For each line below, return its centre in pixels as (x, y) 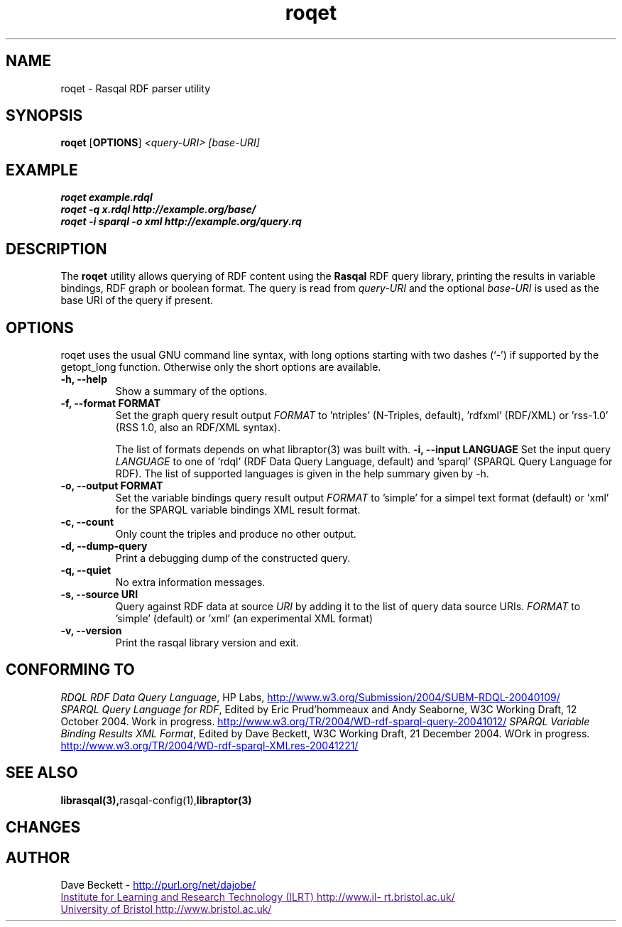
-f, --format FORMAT (111, 403)
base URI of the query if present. (137, 300)
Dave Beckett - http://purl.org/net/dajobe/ (158, 884)
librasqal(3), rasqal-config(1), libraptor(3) (156, 800)
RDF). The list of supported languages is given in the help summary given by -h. (302, 473)
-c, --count (87, 521)
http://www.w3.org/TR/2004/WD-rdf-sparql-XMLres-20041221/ (209, 745)
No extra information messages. (190, 582)
